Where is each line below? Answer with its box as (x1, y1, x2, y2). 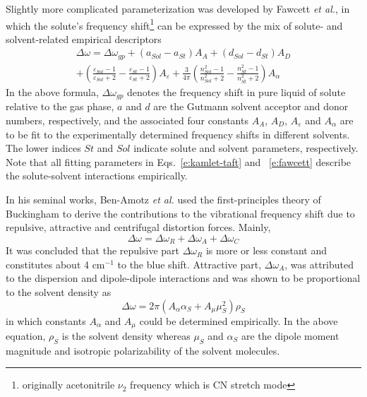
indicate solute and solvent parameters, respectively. (133, 141, 359, 155)
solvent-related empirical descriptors (6, 31, 162, 46)
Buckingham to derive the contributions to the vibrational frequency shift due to (6, 206, 355, 220)
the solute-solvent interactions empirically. (6, 168, 188, 183)
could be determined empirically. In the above (139, 313, 338, 328)
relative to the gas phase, (6, 99, 114, 114)
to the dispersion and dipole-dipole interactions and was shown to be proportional (6, 271, 361, 285)
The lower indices (6, 141, 81, 155)
